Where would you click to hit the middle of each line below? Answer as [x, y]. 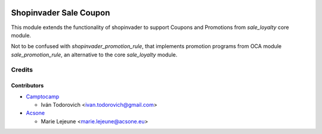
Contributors [27, 85]
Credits [22, 70]
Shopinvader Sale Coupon [61, 13]
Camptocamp [43, 96]
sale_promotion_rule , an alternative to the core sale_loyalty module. [94, 55]
